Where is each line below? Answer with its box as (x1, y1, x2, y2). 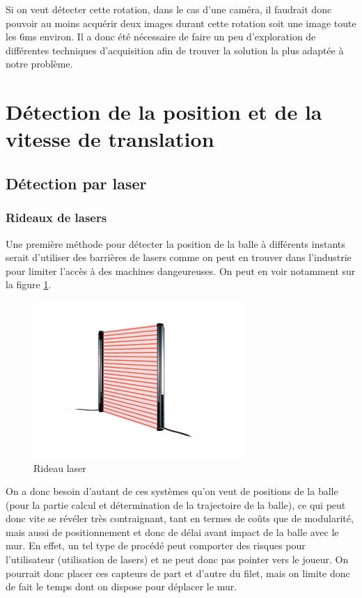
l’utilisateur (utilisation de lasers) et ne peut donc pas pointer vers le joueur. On (6, 552, 349, 567)
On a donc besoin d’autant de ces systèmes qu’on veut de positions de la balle (6, 484, 338, 498)
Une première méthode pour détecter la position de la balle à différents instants (6, 236, 345, 251)
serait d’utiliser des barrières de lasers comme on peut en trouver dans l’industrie (6, 250, 352, 265)
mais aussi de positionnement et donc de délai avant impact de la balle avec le (6, 524, 339, 539)
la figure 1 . (6, 277, 52, 292)
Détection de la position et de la (6, 97, 322, 126)
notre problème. (6, 56, 73, 71)
